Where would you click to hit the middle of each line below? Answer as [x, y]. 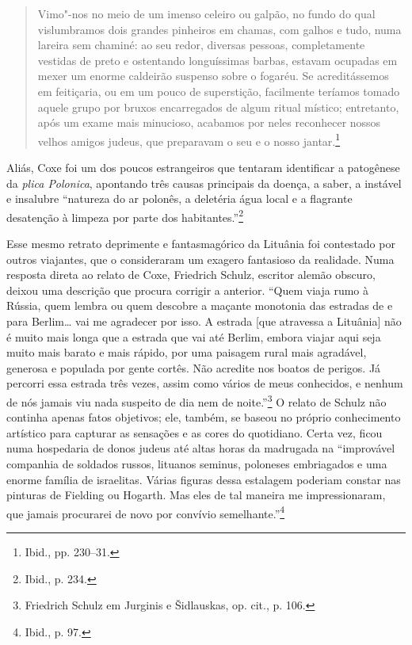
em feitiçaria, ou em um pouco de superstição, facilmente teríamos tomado [219, 91]
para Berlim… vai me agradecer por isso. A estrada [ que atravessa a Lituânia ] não [204, 321]
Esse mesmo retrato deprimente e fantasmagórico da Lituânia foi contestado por [201, 244]
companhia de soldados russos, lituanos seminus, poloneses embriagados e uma [197, 464]
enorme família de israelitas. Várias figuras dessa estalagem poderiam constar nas [204, 479]
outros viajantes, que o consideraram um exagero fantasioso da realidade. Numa [200, 259]
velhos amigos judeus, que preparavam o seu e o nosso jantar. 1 [189, 139]
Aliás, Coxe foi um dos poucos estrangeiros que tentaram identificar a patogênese [203, 167]
